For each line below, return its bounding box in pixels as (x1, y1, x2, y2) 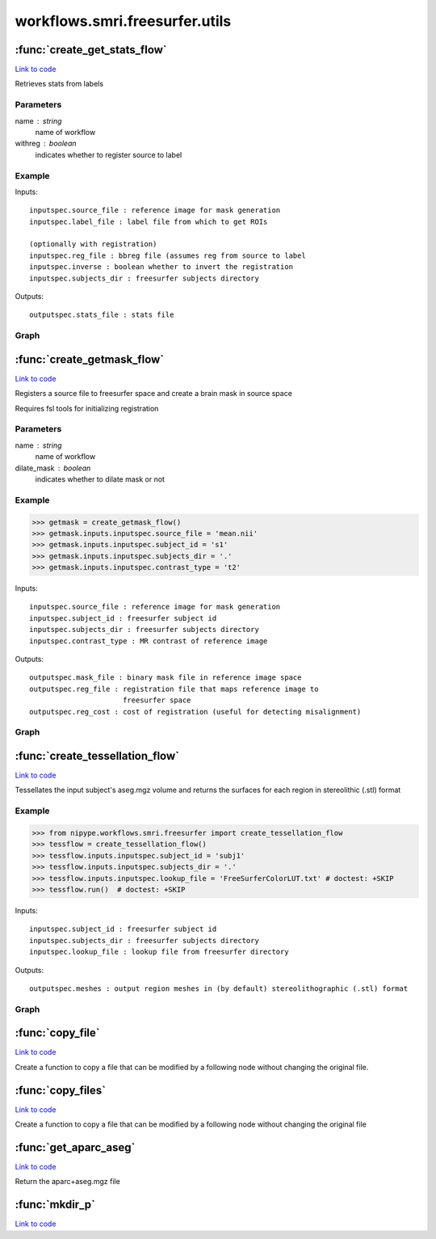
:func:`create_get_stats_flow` (15, 43, 167, 57)
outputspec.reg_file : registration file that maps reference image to (29, 684, 319, 693)
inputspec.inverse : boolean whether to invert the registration (29, 263, 294, 272)
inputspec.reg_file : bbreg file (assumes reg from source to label (29, 251, 306, 260)
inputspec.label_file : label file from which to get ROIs (29, 217, 268, 226)
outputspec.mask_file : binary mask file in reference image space (29, 673, 302, 682)
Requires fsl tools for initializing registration (15, 403, 159, 413)
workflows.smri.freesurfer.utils (15, 12, 232, 30)
